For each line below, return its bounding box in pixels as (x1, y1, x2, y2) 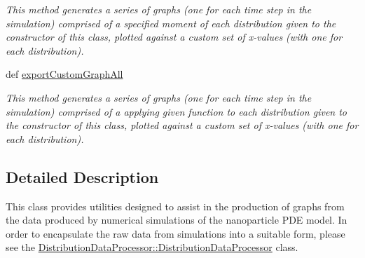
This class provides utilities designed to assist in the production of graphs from (6, 198, 345, 213)
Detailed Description (6, 165, 159, 187)
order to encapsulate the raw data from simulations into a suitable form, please (6, 226, 345, 240)
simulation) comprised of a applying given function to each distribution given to (6, 104, 347, 118)
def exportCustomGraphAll (6, 67, 123, 81)
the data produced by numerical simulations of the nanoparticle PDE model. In (6, 212, 347, 227)
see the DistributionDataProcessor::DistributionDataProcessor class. (6, 240, 298, 254)
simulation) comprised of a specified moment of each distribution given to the (6, 15, 336, 30)
